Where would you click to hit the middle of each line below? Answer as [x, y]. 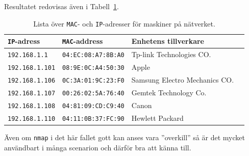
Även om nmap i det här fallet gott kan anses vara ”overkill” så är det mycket [124, 137]
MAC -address [83, 41]
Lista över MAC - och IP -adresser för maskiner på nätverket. [124, 23]
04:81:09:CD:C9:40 [93, 106]
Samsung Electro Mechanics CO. [183, 80]
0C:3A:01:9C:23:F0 [93, 80]
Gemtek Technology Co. [169, 92]
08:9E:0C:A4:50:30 [93, 68]
